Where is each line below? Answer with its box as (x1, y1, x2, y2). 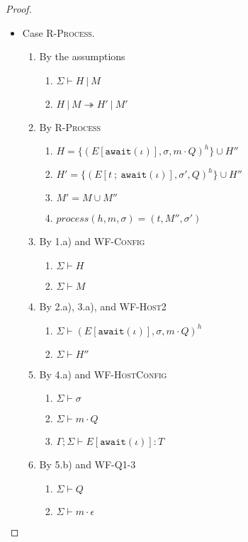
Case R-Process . (22, 25, 95, 40)
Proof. (6, 1, 32, 16)
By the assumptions (39, 49, 125, 64)
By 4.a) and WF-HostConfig (39, 366, 167, 381)
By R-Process (39, 119, 101, 134)
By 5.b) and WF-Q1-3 (39, 457, 136, 472)
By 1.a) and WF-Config (39, 234, 145, 249)
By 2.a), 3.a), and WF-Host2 (39, 298, 167, 313)
